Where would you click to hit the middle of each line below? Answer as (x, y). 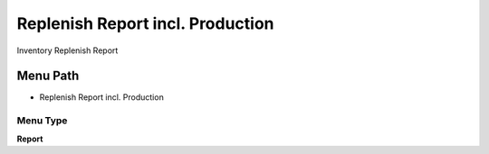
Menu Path (48, 76)
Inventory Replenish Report (67, 50)
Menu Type (42, 121)
